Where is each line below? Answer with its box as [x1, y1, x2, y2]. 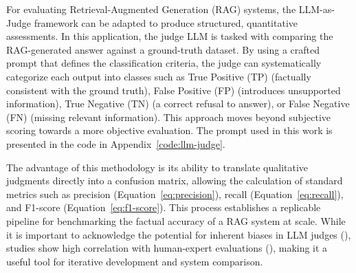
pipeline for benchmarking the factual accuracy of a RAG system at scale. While [6, 213, 346, 228]
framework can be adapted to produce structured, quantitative [34, 15, 298, 30]
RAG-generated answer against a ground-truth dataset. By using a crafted [6, 42, 320, 56]
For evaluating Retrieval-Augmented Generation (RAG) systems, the [6, 2, 296, 16]
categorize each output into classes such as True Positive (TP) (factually [6, 69, 311, 83]
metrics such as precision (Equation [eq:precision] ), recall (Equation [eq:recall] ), [6, 186, 344, 201]
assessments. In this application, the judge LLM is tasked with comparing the [6, 29, 333, 43]
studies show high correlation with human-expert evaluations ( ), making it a [6, 241, 328, 255]
